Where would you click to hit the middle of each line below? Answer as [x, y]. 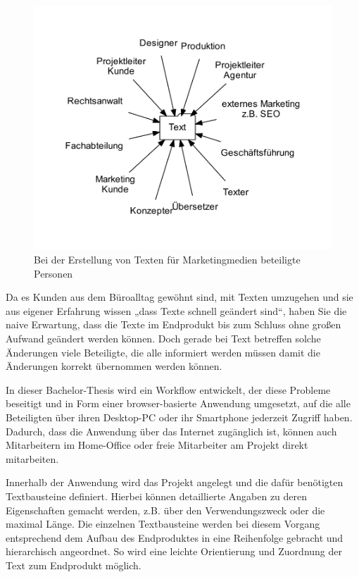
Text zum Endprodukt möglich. [74, 565]
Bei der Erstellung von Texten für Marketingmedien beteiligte [167, 260]
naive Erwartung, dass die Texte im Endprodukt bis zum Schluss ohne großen [174, 324]
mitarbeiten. [32, 458]
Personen [53, 273]
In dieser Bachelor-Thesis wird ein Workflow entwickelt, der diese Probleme [168, 389]
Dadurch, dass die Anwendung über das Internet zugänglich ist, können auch [171, 431]
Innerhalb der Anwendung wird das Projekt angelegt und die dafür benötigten [175, 482]
